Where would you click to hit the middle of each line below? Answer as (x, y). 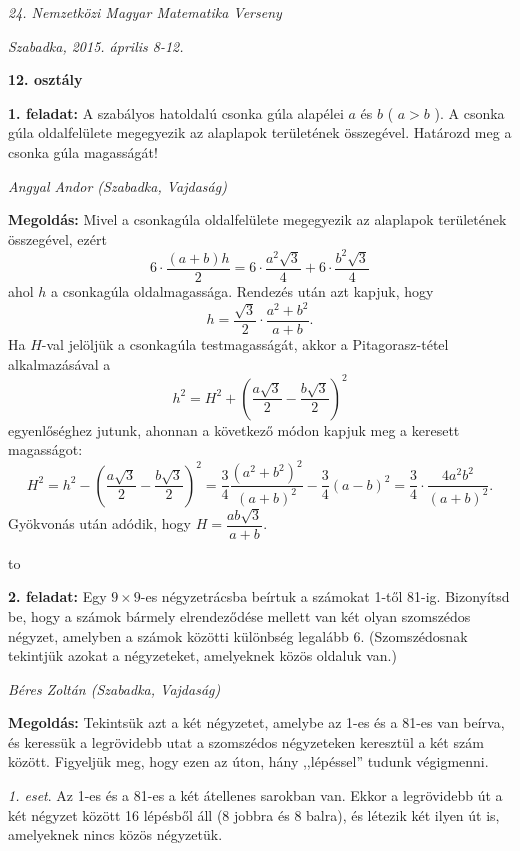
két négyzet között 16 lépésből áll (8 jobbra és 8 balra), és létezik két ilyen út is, (254, 814)
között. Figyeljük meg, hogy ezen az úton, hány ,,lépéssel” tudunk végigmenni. (248, 761)
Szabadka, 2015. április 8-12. (96, 45)
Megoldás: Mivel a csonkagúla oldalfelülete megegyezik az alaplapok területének (257, 219)
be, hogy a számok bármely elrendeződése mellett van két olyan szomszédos (239, 615)
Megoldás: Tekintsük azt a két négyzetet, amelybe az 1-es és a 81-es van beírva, (256, 722)
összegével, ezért (57, 238)
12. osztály (45, 79)
